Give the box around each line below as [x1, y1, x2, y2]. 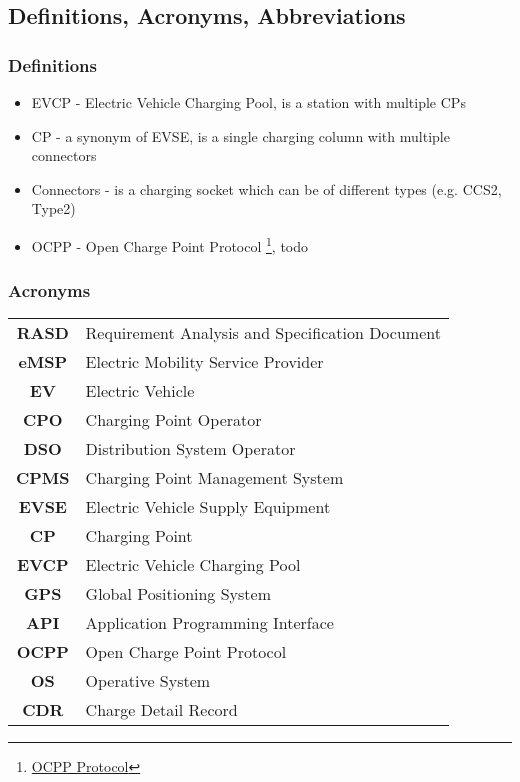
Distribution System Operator [85, 437, 296, 461]
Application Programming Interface [85, 611, 334, 635]
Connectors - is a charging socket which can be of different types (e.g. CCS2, [31, 178, 502, 199]
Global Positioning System [85, 582, 272, 606]
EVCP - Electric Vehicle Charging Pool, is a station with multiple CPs [31, 92, 466, 112]
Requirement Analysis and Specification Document [85, 321, 441, 345]
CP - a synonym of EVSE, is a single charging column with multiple [31, 125, 450, 146]
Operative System [85, 669, 211, 693]
